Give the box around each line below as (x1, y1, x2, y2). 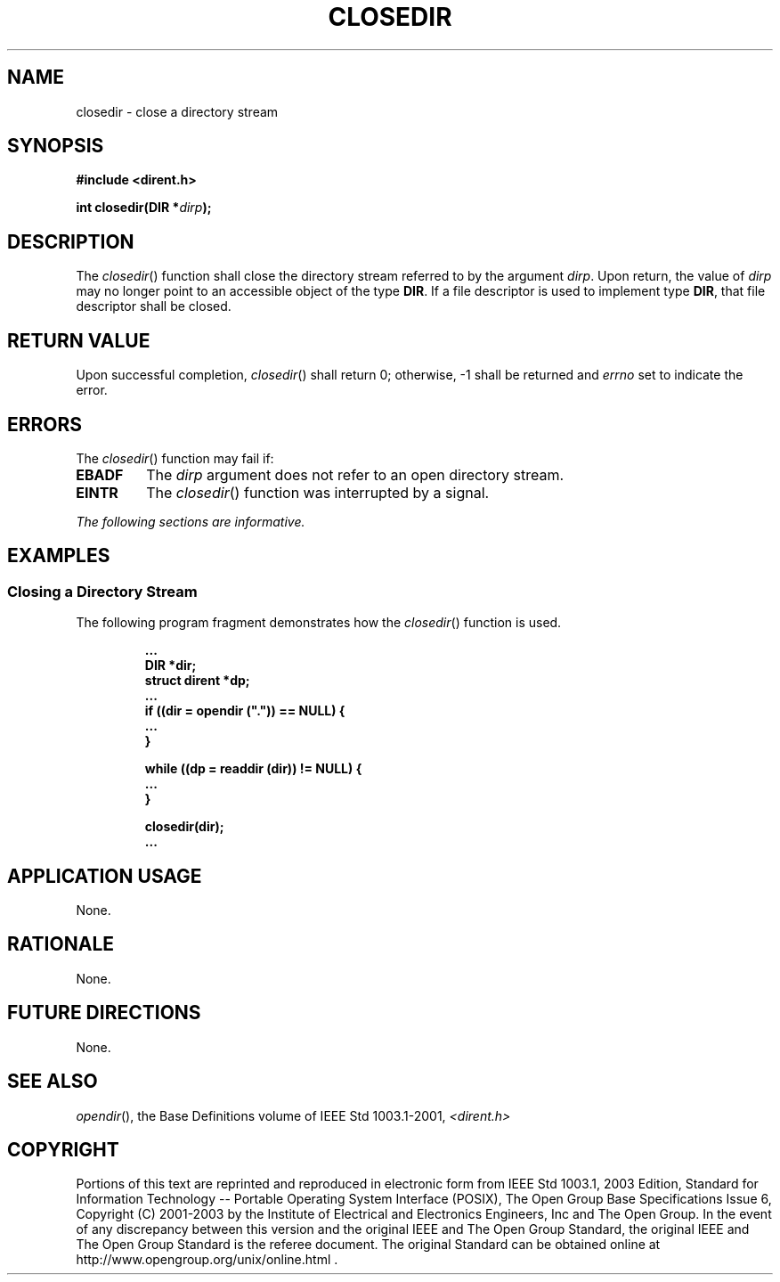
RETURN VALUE (7, 329, 150, 352)
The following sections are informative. (76, 513, 305, 529)
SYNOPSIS (7, 135, 104, 158)
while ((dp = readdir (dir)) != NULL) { (144, 761, 362, 777)
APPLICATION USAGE (7, 864, 202, 887)
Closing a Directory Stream (7, 582, 198, 600)
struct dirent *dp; (144, 673, 250, 689)
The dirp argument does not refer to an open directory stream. (146, 465, 565, 484)
